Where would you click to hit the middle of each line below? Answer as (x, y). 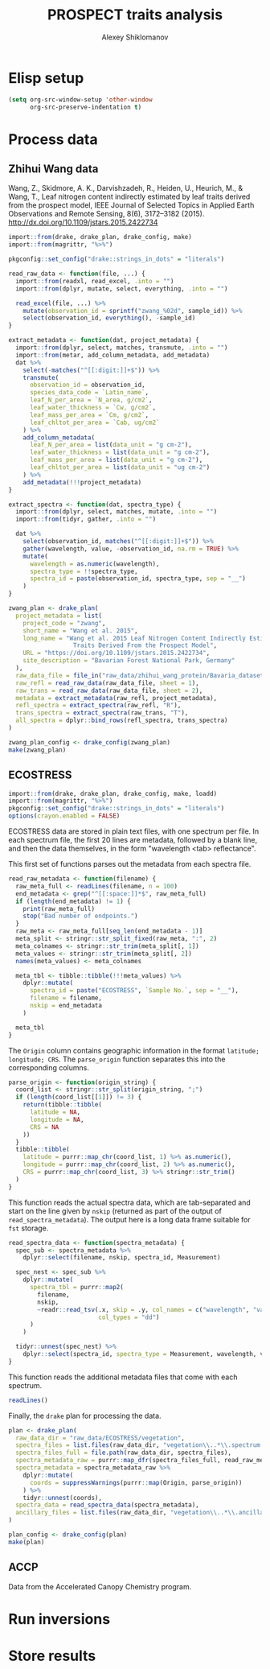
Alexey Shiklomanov (135, 37)
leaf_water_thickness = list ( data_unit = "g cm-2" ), (120, 452)
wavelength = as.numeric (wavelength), (94, 564)
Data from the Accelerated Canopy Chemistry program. (100, 1586)
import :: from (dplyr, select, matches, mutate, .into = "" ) (117, 512)
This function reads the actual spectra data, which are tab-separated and (129, 1202)
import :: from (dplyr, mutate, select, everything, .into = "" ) (122, 288)
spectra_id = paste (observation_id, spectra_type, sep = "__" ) (138, 579)
